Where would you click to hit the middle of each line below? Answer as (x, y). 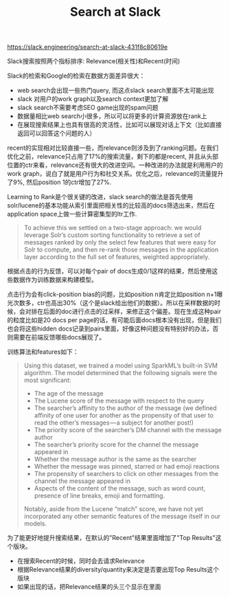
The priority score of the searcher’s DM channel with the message (128, 430)
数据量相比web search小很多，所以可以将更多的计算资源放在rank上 (112, 116)
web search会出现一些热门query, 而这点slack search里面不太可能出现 (115, 91)
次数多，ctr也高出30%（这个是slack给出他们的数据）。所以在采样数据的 (114, 303)
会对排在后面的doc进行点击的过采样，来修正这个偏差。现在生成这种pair (120, 312)
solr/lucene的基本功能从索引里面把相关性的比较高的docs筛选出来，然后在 (111, 205)
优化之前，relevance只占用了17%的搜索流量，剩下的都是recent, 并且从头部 (113, 157)
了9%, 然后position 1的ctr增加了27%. (59, 182)
